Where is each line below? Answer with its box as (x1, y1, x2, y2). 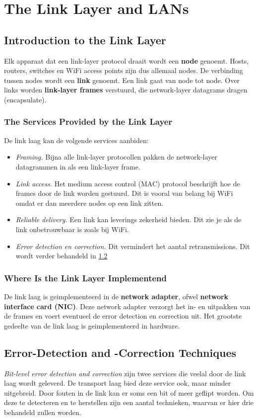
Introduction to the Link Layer (4, 32, 166, 47)
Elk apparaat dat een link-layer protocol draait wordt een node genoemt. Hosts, (4, 55, 249, 66)
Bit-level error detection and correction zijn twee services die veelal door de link (4, 368, 246, 378)
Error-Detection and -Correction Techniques (4, 344, 236, 360)
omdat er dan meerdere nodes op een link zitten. (15, 197, 164, 208)
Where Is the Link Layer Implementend (4, 271, 167, 284)
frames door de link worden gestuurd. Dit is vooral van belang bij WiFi (15, 188, 233, 198)
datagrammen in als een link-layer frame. (15, 161, 140, 171)
